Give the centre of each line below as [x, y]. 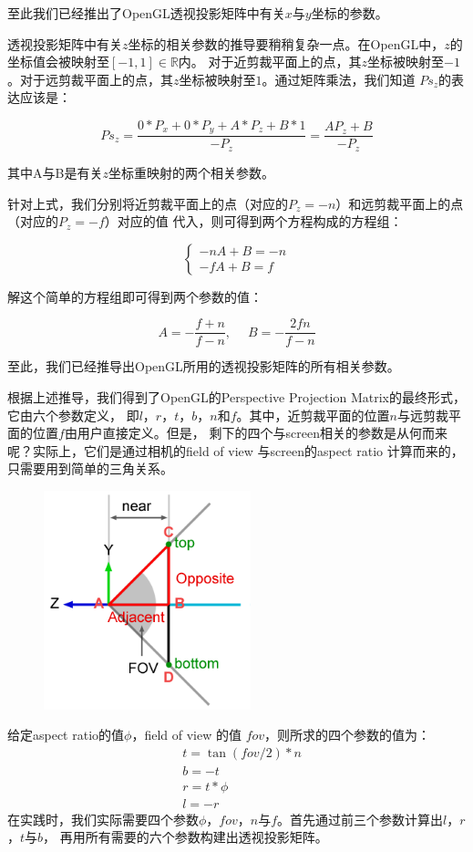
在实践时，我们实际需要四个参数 [103, 819]
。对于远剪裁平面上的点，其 [90, 79]
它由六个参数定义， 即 [73, 415]
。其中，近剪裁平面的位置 [313, 415]
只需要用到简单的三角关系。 [90, 468]
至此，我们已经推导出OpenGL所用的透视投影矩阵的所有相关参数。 [204, 366]
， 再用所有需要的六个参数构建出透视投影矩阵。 [185, 837]
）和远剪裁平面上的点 [400, 203]
